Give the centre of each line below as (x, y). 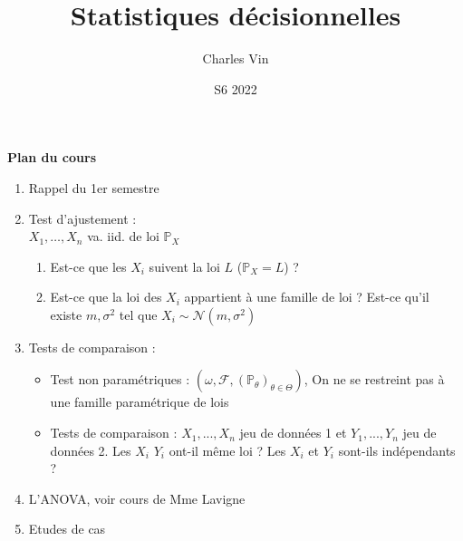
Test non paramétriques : (120, 379)
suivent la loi (184, 266)
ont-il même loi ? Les (227, 450)
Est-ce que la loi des (106, 297)
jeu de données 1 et (293, 433)
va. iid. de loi (123, 236)
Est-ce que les (88, 266)
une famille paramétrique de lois (140, 402)
